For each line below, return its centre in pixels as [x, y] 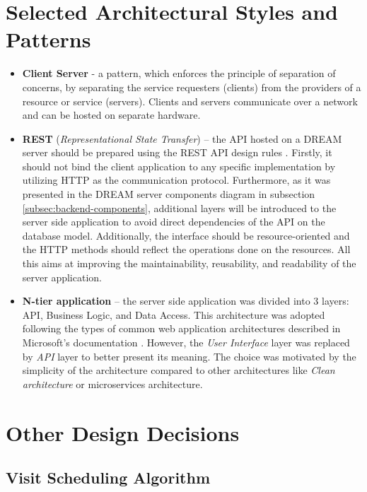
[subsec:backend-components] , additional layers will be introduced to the [179, 207]
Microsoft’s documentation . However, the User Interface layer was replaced [186, 342]
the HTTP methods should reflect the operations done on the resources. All [186, 249]
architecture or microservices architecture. [112, 383]
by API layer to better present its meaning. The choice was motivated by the [189, 356]
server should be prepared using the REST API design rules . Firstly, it [177, 152]
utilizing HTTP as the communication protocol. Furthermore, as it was [176, 180]
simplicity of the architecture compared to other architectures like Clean [179, 370]
